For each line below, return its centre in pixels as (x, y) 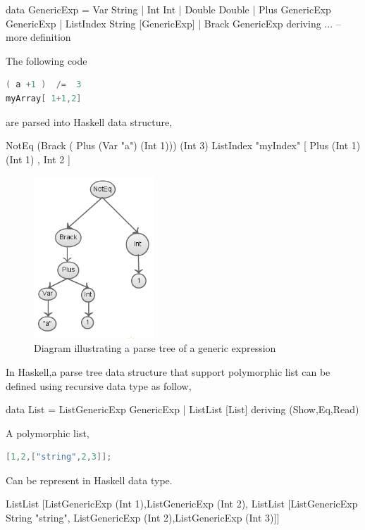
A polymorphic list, (48, 433)
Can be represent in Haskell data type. (89, 480)
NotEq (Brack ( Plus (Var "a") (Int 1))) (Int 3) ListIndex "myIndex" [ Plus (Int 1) (183, 145)
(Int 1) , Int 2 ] (38, 159)
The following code (47, 60)
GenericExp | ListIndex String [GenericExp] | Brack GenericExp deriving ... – (173, 23)
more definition (38, 37)
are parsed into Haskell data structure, (89, 121)
